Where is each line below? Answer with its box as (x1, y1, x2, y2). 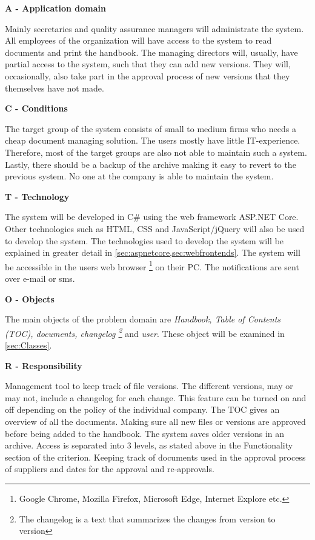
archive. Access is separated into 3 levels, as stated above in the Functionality (5, 439, 293, 452)
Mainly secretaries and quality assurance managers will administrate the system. (5, 22, 304, 35)
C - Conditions (5, 102, 68, 115)
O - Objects (5, 292, 55, 305)
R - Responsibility (5, 359, 82, 372)
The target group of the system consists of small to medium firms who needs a (5, 122, 296, 135)
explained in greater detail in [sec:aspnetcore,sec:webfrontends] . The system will (5, 246, 300, 259)
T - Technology (5, 190, 70, 202)
